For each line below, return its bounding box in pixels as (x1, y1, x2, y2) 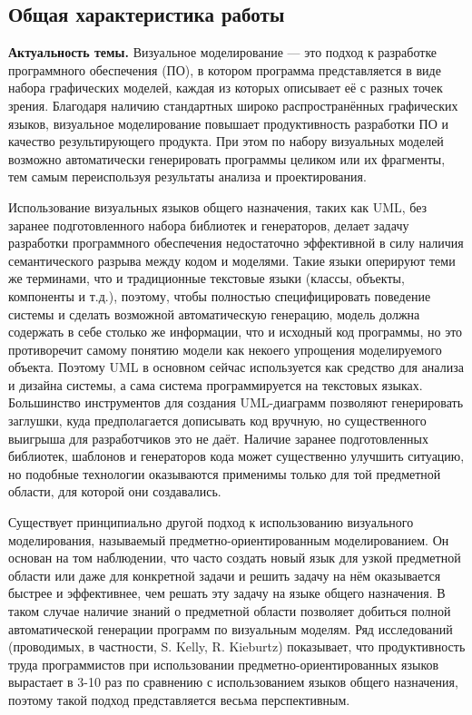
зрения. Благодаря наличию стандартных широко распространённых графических (8, 95, 458, 114)
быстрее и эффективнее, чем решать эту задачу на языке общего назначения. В (8, 583, 446, 602)
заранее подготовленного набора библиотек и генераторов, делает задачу (8, 215, 409, 234)
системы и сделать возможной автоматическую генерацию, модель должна (8, 304, 420, 323)
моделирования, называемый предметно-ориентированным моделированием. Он (8, 530, 449, 549)
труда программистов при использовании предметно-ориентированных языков (8, 654, 439, 673)
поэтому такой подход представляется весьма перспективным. (8, 690, 350, 709)
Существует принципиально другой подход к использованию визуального (8, 513, 414, 532)
